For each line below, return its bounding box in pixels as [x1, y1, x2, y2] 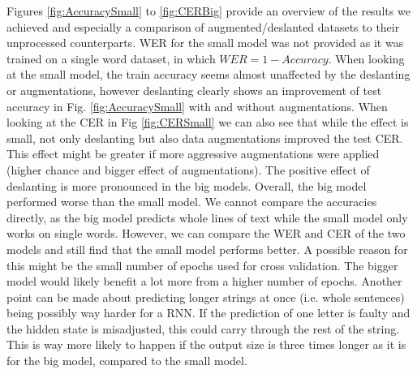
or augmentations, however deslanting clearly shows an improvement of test [6, 81, 382, 98]
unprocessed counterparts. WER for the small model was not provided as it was [6, 34, 404, 51]
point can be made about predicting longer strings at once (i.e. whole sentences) [6, 288, 405, 305]
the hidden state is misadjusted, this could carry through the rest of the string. [6, 320, 400, 337]
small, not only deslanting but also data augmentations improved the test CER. [6, 129, 403, 146]
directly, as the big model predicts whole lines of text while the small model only [6, 208, 408, 226]
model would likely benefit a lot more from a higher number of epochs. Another [6, 273, 402, 290]
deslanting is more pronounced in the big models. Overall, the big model [6, 177, 367, 194]
